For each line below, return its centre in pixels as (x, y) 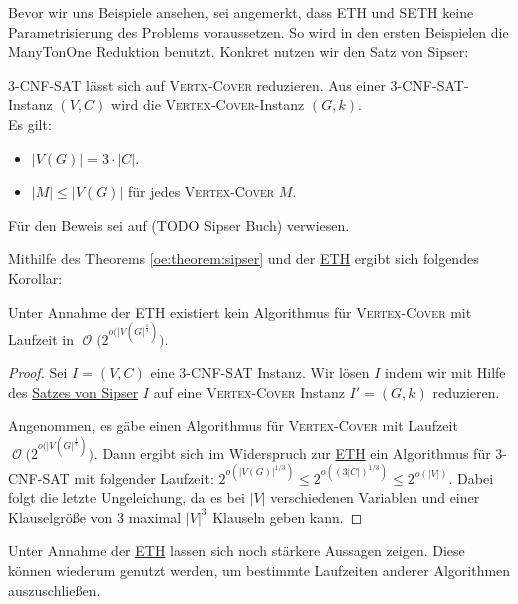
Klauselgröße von (60, 516)
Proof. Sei (38, 372)
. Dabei (471, 477)
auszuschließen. (54, 589)
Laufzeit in (41, 338)
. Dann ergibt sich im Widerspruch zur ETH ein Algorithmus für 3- (300, 452)
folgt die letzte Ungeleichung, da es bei (126, 497)
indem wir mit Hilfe (445, 372)
